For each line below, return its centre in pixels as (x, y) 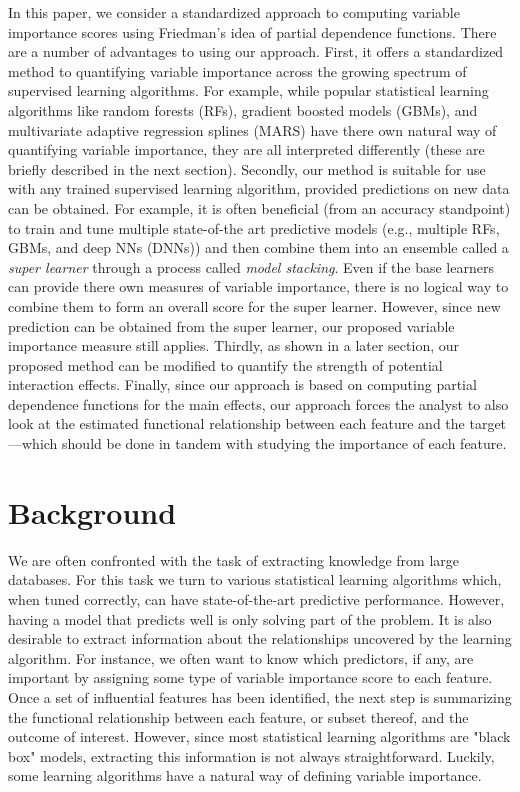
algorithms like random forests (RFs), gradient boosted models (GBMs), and (243, 109)
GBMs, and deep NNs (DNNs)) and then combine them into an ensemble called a (258, 247)
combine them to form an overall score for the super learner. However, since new (254, 305)
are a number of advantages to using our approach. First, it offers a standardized (256, 51)
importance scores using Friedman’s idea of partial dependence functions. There (252, 31)
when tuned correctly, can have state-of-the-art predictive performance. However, (256, 598)
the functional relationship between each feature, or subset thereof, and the (238, 716)
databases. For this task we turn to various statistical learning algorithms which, (255, 579)
